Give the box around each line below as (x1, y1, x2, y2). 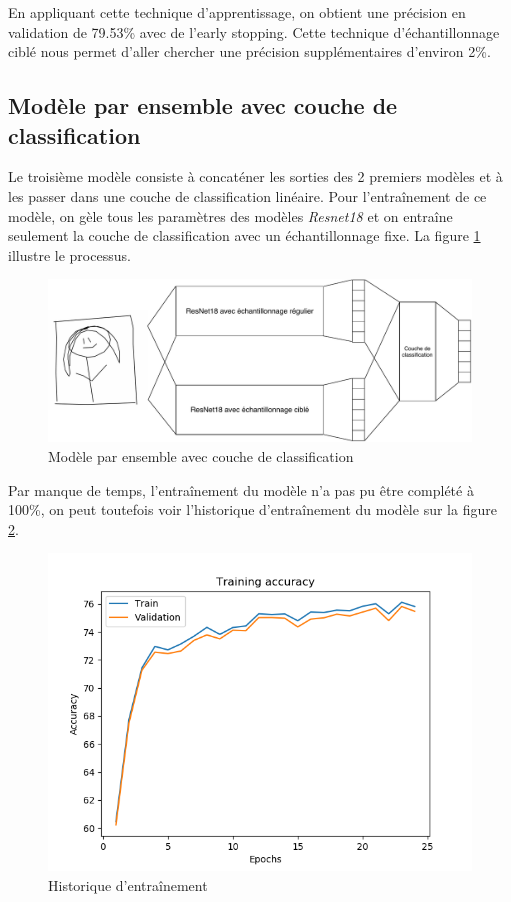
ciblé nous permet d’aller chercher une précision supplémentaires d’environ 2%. (8, 41, 491, 62)
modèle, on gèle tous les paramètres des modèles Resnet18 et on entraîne (8, 205, 453, 226)
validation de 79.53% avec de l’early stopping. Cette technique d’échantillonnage (8, 21, 500, 42)
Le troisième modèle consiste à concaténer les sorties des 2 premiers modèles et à (8, 166, 503, 187)
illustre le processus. (8, 244, 131, 265)
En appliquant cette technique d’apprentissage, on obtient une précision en (8, 2, 466, 22)
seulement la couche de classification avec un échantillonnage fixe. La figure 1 (8, 225, 481, 246)
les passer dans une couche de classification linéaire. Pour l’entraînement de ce (8, 185, 487, 206)
